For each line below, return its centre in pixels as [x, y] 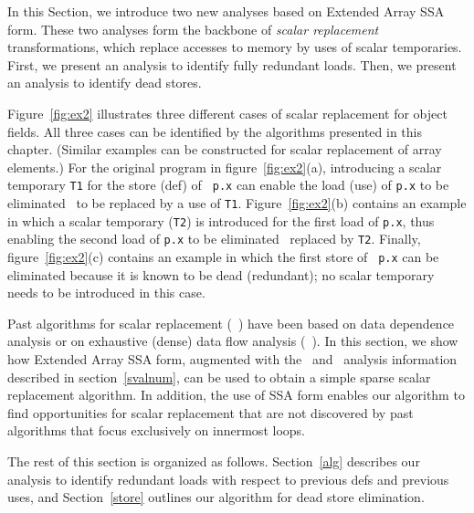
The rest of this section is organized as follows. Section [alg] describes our [214, 461]
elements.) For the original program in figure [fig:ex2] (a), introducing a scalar [225, 167]
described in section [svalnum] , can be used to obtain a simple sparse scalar [219, 377]
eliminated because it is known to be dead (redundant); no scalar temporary [221, 274]
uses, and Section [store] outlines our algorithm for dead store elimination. [216, 497]
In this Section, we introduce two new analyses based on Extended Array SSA [226, 11]
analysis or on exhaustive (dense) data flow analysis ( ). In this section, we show [233, 341]
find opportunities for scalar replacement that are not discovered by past [211, 412]
